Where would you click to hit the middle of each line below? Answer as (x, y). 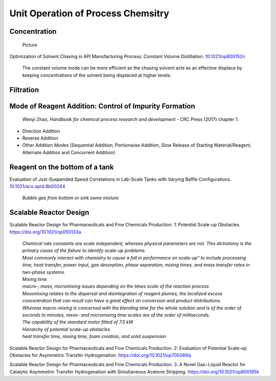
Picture (30, 45)
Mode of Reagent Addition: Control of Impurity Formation (102, 106)
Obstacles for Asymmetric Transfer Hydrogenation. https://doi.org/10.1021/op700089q (100, 355)
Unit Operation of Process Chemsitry (89, 13)
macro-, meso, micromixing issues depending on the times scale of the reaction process (116, 287)
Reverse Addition (40, 138)
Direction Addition (41, 131)
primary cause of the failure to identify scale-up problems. (84, 251)
